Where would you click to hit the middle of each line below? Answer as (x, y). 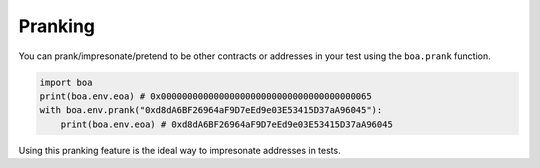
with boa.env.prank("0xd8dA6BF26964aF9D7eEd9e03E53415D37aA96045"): (211, 110)
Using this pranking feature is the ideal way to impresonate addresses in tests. (179, 150)
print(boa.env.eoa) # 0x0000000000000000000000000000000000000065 (205, 96)
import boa (66, 82)
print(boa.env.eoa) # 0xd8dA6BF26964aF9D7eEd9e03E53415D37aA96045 (227, 124)
